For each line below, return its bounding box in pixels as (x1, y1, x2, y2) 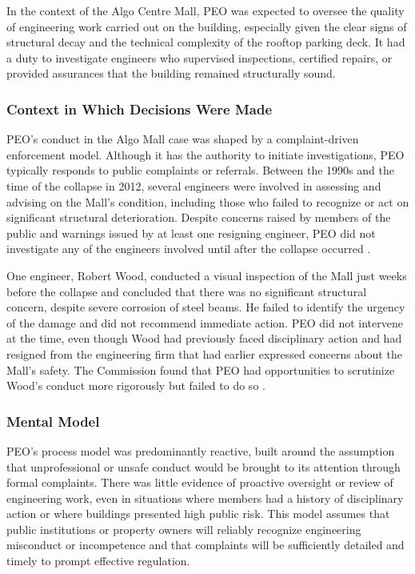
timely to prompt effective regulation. (6, 552, 190, 569)
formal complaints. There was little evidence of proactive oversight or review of (6, 474, 393, 491)
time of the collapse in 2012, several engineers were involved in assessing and (6, 177, 381, 194)
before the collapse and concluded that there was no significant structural (6, 283, 367, 299)
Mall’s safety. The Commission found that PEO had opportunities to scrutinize (6, 361, 395, 378)
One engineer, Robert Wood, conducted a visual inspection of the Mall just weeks (6, 267, 407, 283)
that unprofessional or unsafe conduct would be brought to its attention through (6, 458, 401, 475)
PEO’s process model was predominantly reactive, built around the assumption (6, 442, 395, 459)
